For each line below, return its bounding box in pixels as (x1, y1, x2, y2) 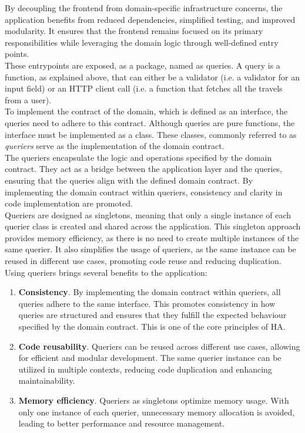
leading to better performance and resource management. (18, 417, 225, 429)
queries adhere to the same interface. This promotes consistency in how (18, 297, 276, 309)
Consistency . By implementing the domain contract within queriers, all (18, 286, 281, 298)
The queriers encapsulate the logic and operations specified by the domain (5, 151, 272, 163)
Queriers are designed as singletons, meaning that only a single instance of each (5, 208, 291, 221)
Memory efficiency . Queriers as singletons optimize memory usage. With (18, 394, 289, 406)
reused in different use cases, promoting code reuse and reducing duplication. (5, 255, 281, 267)
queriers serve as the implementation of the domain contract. (5, 140, 224, 152)
